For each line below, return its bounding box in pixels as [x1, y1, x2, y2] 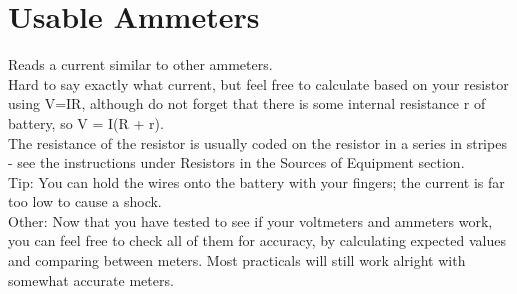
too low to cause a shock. [8, 191, 162, 212]
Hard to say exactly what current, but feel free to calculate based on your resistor [8, 73, 509, 94]
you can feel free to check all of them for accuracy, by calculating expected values [8, 230, 506, 251]
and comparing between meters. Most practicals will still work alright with [8, 250, 466, 271]
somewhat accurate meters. [8, 269, 174, 290]
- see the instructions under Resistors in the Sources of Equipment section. [8, 152, 465, 173]
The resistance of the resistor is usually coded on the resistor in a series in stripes [8, 132, 507, 153]
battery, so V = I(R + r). [8, 112, 164, 133]
